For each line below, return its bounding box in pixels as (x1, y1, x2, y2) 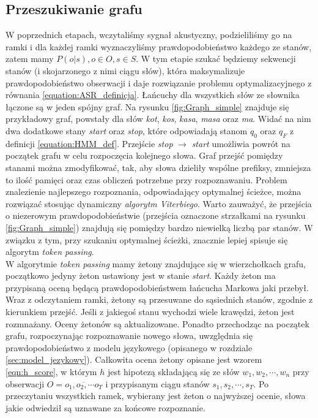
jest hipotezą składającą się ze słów (107, 365, 240, 378)
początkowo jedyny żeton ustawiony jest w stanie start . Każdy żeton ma (6, 269, 276, 282)
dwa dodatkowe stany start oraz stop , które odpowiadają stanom (6, 124, 248, 137)
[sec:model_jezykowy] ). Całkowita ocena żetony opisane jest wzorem (6, 353, 262, 366)
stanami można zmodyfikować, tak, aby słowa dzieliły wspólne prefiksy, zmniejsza (6, 161, 311, 173)
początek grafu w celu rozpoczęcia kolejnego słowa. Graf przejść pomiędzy (6, 149, 283, 162)
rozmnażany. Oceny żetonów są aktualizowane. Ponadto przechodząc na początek (6, 317, 309, 330)
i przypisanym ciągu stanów (105, 377, 210, 390)
